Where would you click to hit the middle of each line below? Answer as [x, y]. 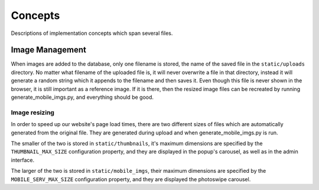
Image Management [49, 50]
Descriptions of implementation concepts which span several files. [92, 33]
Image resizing [32, 112]
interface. [23, 160]
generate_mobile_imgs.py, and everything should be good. [82, 97]
